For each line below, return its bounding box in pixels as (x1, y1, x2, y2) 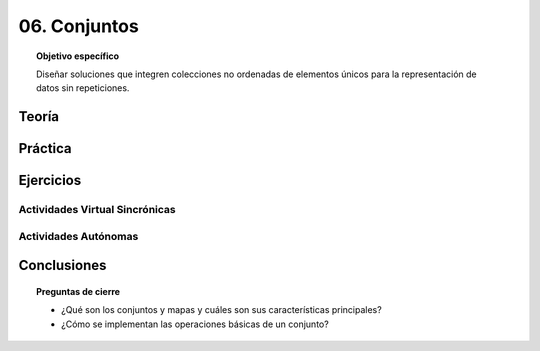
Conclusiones (18, 257, 107, 274)
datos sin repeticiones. (36, 82, 130, 94)
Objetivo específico (36, 50, 120, 62)
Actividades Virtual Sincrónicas (18, 203, 176, 217)
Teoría (18, 108, 60, 125)
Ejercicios (18, 172, 82, 189)
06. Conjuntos (18, 15, 139, 37)
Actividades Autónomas (18, 229, 139, 243)
